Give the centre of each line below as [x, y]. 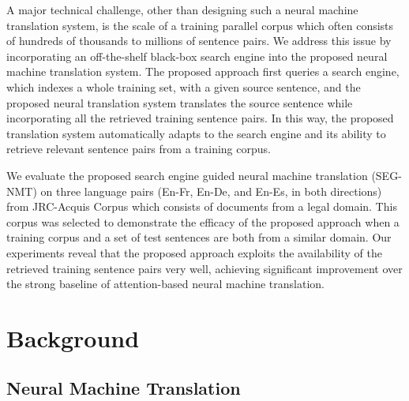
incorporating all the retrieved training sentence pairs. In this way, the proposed [200, 118]
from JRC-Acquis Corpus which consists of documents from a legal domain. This [202, 206]
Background [73, 337]
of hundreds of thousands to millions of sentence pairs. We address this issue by [199, 41]
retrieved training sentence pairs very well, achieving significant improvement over [204, 268]
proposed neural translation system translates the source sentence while [180, 102]
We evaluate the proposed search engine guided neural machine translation [187, 175]
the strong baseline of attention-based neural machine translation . [165, 284]
